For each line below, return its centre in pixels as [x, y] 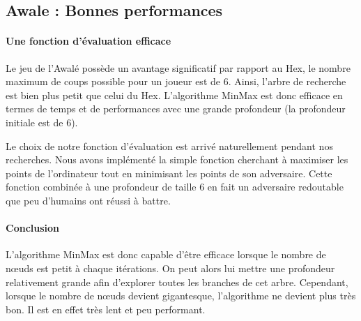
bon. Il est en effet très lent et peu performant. [106, 309]
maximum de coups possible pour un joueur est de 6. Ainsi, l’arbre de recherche [176, 81]
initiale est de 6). [42, 122]
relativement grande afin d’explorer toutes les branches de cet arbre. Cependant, [177, 282]
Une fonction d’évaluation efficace [89, 41]
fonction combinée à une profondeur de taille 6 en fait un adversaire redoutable [175, 187]
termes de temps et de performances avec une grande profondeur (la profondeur [176, 109]
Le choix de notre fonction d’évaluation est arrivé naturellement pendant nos [169, 145]
